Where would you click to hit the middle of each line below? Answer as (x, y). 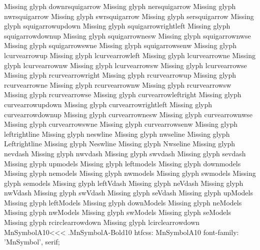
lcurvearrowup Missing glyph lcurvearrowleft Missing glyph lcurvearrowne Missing (130, 55)
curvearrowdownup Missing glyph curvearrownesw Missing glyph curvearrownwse (128, 114)
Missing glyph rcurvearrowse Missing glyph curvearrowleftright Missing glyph (123, 94)
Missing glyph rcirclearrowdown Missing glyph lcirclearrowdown (102, 222)
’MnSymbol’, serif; (32, 242)
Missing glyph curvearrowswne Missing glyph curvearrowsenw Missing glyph (121, 124)
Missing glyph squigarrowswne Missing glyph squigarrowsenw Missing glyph (120, 45)
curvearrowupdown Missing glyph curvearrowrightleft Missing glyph (108, 104)
